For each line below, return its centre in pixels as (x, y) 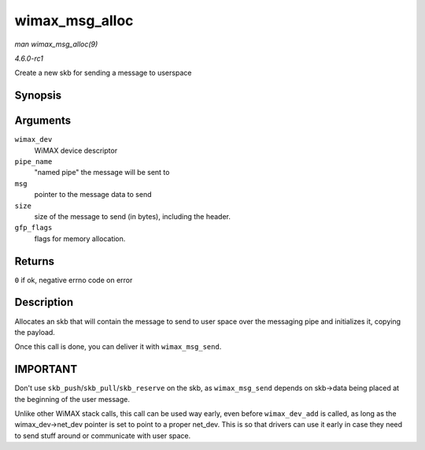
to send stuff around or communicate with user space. (103, 435)
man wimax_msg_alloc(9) (56, 44)
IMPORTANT (46, 369)
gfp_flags (33, 228)
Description (44, 302)
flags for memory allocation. (80, 238)
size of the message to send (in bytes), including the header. (133, 216)
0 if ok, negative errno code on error (74, 280)
